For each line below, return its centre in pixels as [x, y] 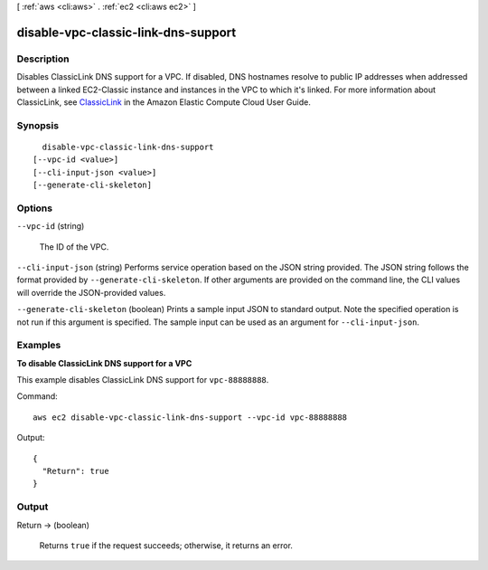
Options [35, 208]
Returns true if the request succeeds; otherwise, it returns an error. [166, 545]
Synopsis [38, 125]
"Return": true [75, 471]
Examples [39, 346]
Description [43, 59]
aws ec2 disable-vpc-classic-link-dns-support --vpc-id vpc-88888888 [190, 417]
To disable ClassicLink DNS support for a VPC [104, 363]
